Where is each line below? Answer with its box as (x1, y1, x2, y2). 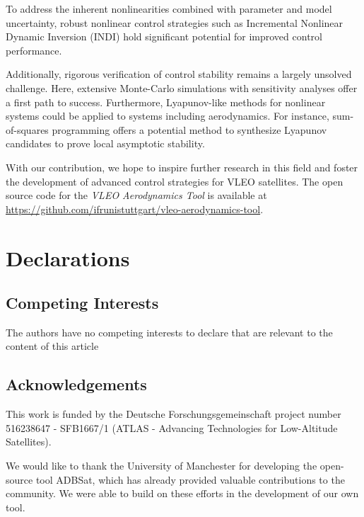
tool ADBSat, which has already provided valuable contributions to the (35, 472, 345, 487)
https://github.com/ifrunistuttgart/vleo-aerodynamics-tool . (6, 201, 264, 216)
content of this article (6, 339, 99, 353)
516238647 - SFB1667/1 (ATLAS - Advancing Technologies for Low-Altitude (6, 420, 338, 435)
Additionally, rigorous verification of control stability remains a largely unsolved (6, 67, 352, 81)
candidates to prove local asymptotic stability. (6, 136, 205, 151)
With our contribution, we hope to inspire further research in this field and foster (6, 159, 358, 174)
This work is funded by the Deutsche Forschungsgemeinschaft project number (6, 407, 341, 421)
